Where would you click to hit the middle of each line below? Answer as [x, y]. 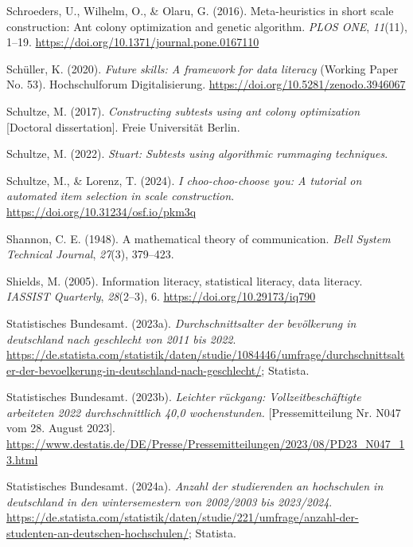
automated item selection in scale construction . [121, 196]
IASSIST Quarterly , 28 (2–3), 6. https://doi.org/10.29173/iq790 [161, 296]
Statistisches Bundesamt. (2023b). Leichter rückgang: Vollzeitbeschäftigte [184, 397]
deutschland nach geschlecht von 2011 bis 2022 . [121, 338]
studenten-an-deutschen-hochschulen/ [97, 533]
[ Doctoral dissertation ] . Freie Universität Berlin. [123, 126]
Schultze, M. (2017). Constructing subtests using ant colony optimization [183, 110]
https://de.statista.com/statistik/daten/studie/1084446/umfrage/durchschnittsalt [206, 354]
